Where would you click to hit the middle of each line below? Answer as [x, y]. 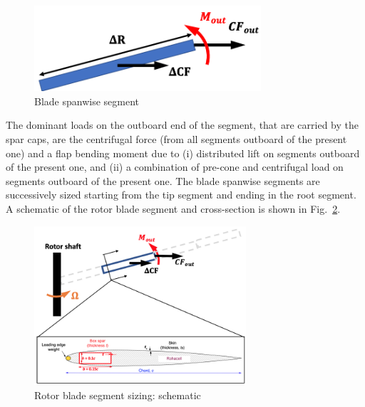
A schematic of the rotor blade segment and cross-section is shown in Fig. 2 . [173, 208]
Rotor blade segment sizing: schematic [118, 395]
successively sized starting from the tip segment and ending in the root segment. [181, 195]
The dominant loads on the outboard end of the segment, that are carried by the [182, 125]
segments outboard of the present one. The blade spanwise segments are [163, 180]
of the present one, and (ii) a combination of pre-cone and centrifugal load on [175, 167]
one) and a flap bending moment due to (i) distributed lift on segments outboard [183, 153]
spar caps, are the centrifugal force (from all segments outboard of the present [176, 139]
